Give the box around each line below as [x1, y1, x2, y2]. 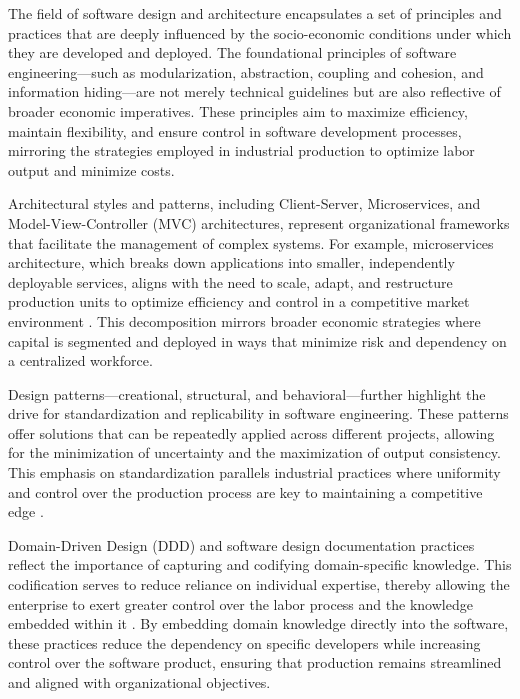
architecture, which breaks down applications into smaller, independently [8, 252, 455, 273]
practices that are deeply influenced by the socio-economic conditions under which [8, 22, 512, 43]
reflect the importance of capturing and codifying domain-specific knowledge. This [8, 554, 512, 575]
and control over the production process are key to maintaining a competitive [8, 481, 483, 502]
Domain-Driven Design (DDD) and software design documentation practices [8, 534, 475, 555]
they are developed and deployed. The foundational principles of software [8, 42, 457, 63]
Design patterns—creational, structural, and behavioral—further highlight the [8, 383, 486, 404]
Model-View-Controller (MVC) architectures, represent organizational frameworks [8, 212, 510, 233]
